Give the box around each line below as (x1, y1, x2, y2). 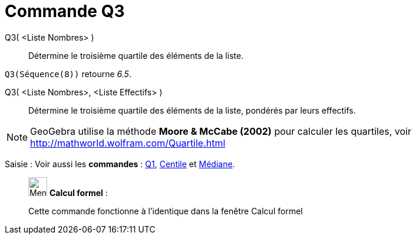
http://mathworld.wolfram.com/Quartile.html (30, 137, 226, 149)
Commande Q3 (5, 1, 125, 21)
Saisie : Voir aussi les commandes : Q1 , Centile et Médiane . (5, 158, 235, 169)
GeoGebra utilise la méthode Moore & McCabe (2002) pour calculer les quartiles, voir (30, 125, 411, 137)
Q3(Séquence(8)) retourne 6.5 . (5, 68, 131, 79)
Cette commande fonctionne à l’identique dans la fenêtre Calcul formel (28, 205, 303, 216)
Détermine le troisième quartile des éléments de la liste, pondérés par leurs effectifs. (28, 105, 356, 115)
